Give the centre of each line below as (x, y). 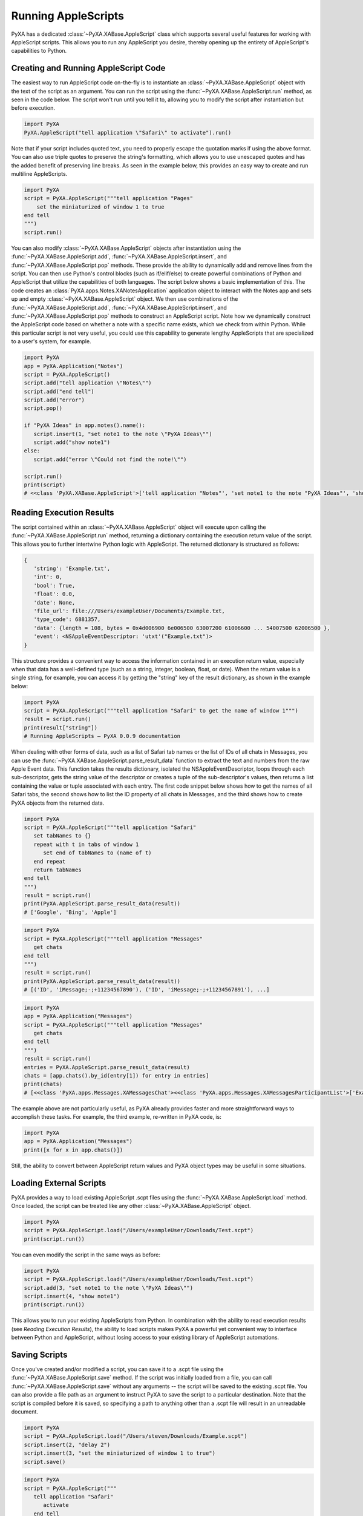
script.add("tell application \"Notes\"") (88, 383)
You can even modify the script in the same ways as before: (86, 1255)
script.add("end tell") (59, 391)
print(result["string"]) (61, 727)
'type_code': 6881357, (67, 619)
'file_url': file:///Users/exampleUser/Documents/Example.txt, (129, 611)
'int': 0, (48, 577)
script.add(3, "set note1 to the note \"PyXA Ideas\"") (109, 1288)
